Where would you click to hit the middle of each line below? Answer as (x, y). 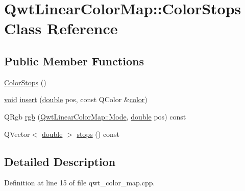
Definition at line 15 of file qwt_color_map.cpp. (80, 183)
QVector (17, 134)
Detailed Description (60, 161)
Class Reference (61, 28)
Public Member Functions (74, 61)
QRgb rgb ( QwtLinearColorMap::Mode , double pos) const (95, 116)
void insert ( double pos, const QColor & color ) (76, 99)
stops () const (98, 134)
